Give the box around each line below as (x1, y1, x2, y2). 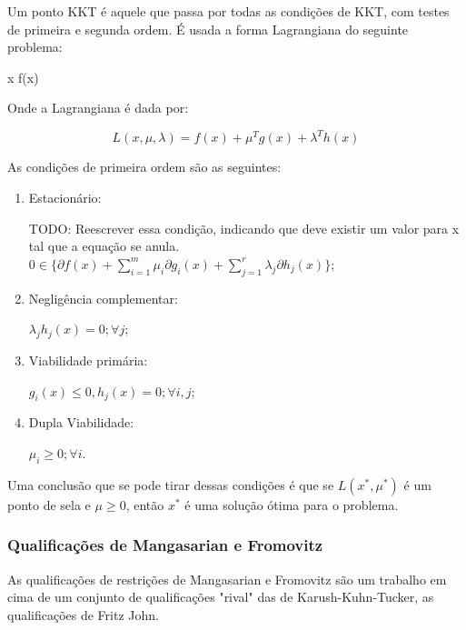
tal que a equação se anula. (28, 236, 180, 255)
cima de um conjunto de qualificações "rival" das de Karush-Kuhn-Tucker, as (7, 587, 434, 606)
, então (125, 495, 164, 514)
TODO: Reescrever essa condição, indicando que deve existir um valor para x (28, 218, 460, 237)
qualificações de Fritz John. (7, 605, 159, 624)
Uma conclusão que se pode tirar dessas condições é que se (7, 475, 334, 494)
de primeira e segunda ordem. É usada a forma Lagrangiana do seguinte (7, 19, 409, 38)
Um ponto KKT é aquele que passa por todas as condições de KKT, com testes (7, 2, 450, 20)
